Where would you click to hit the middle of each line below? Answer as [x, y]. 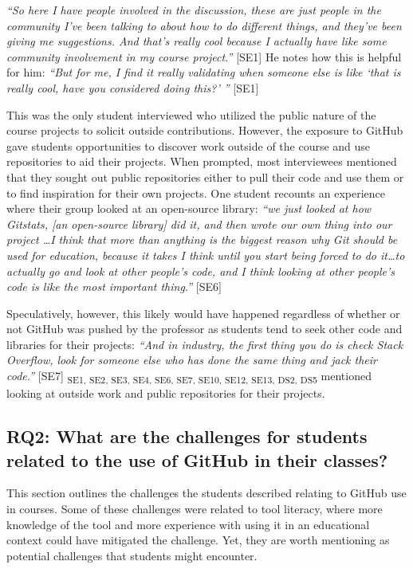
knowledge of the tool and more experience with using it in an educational [188, 524]
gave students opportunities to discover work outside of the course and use [189, 145]
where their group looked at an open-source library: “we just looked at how [189, 208]
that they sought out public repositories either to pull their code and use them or [205, 177]
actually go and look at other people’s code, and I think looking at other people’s [201, 271]
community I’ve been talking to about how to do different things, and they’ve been [204, 25]
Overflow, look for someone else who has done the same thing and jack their [192, 360]
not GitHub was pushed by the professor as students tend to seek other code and [205, 329]
